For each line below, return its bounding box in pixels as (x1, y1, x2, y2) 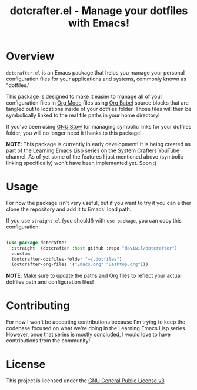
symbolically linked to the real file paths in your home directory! (6, 112, 160, 119)
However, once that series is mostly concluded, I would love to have (6, 331, 171, 338)
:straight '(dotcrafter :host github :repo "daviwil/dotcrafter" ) (11, 245, 178, 251)
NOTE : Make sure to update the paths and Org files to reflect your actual (6, 272, 182, 280)
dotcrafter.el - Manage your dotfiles (9, 4, 188, 18)
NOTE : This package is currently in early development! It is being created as (6, 140, 191, 147)
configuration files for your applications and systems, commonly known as (6, 75, 187, 82)
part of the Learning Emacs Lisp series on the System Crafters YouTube (6, 147, 180, 154)
